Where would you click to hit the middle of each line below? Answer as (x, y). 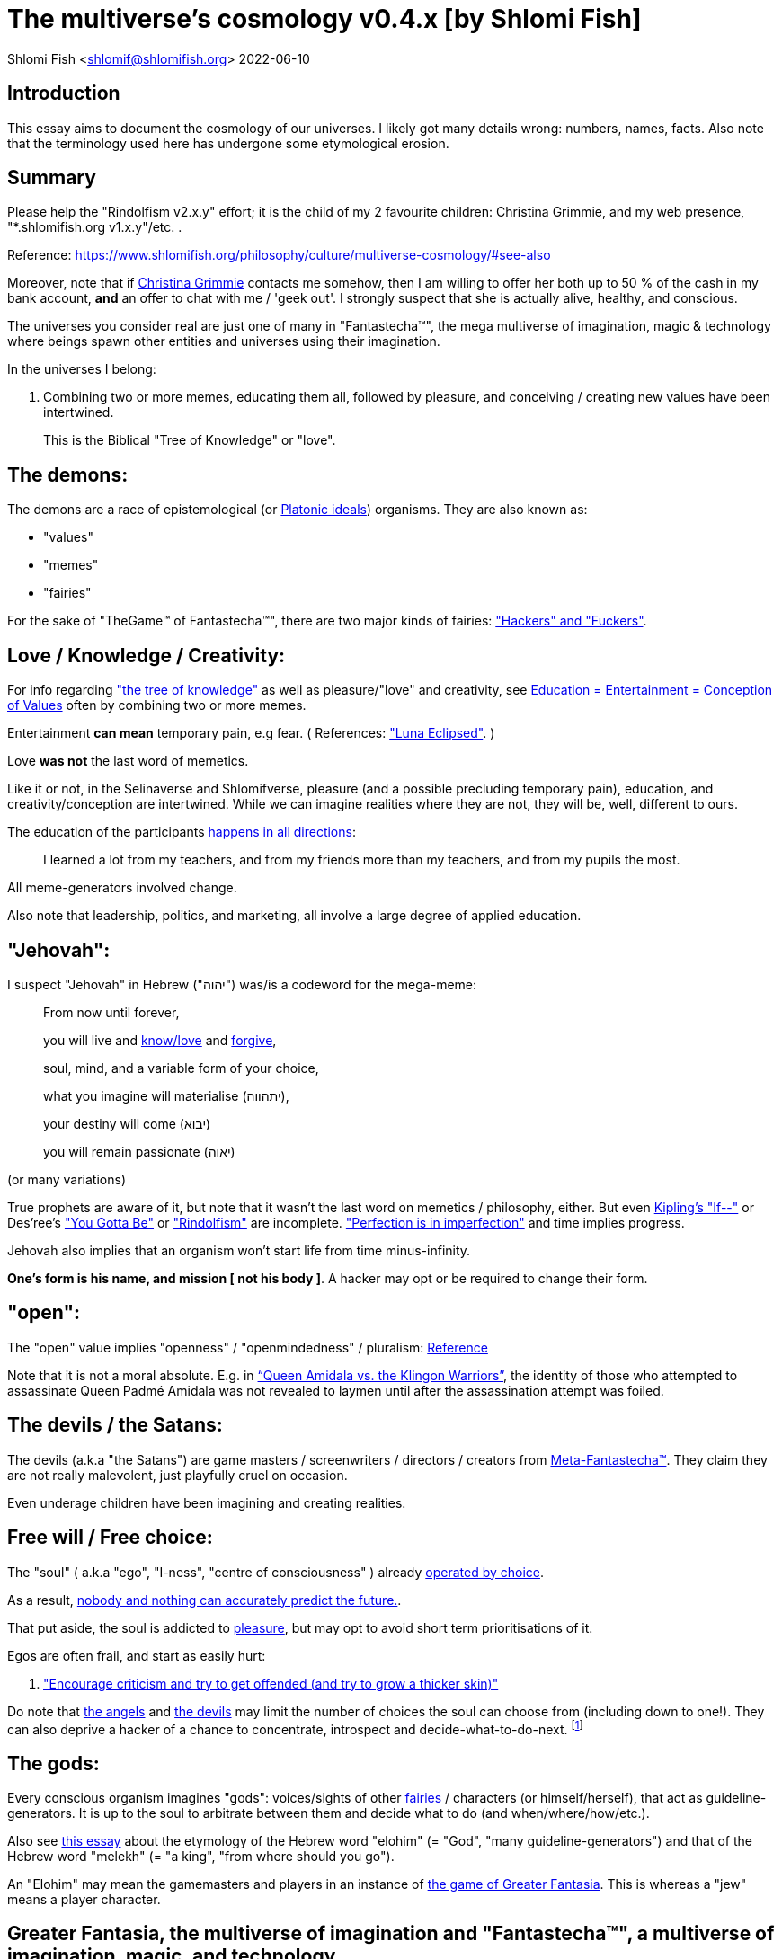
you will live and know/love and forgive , (160, 1040)
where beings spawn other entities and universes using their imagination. (224, 341)
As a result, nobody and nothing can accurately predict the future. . (204, 1600)
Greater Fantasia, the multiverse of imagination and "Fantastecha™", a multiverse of (391, 1934)
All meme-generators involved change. (122, 888)
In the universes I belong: (82, 369)
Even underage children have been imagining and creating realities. (207, 1502)
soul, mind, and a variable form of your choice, (181, 1068)
